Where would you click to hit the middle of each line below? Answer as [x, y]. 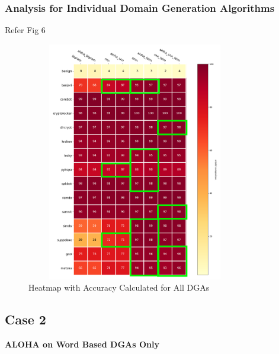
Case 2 [25, 319]
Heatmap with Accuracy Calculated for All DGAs [119, 287]
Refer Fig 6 [25, 30]
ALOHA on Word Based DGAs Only [82, 344]
